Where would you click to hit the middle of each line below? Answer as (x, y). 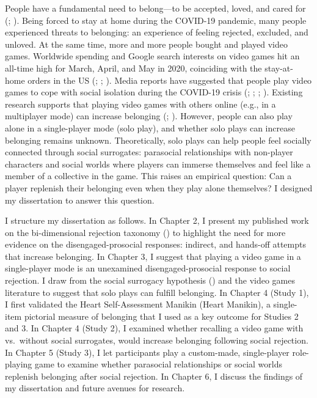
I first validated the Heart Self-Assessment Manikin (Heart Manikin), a (138, 304)
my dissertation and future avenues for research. (95, 388)
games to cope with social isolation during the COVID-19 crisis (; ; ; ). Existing (154, 92)
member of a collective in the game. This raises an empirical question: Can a (148, 176)
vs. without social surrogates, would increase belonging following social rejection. (157, 340)
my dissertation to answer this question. (80, 200)
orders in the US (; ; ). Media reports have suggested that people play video (170, 80)
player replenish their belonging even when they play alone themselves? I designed (159, 187)
